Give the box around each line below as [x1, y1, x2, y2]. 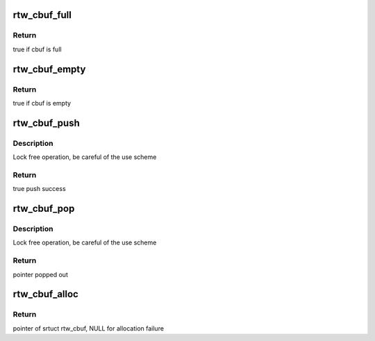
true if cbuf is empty [12, 99, 72, 107]
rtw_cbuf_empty [12, 63, 86, 75]
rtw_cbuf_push [12, 117, 80, 128]
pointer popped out [12, 270, 69, 278]
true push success [12, 185, 66, 193]
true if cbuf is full [12, 45, 62, 53]
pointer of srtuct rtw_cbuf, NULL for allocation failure [12, 324, 165, 333]
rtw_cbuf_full [12, 9, 72, 21]
